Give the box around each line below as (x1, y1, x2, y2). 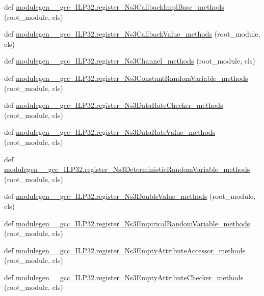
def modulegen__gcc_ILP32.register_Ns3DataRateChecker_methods (4, 100, 223, 110)
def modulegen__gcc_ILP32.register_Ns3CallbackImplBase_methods (4, 2, 224, 12)
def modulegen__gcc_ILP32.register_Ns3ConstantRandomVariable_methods (4, 72, 248, 83)
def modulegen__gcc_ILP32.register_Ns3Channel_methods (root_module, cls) (4, 55, 255, 66)
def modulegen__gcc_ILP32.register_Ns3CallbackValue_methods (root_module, (4, 28, 260, 39)
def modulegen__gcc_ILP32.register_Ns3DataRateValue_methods (4, 127, 216, 137)
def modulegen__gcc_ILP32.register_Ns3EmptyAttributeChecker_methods (4, 272, 244, 282)
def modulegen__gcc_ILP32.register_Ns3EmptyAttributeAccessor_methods (4, 245, 246, 255)
